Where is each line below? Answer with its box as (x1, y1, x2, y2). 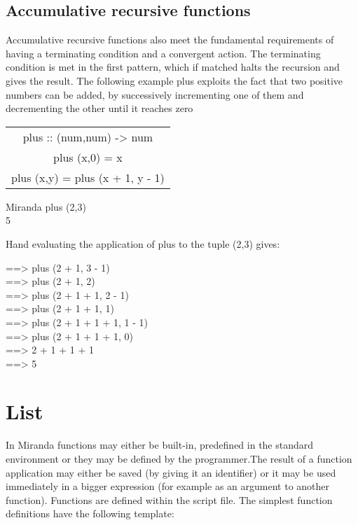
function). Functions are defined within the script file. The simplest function (6, 492, 333, 507)
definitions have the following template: (6, 506, 174, 521)
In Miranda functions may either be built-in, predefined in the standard (6, 437, 314, 452)
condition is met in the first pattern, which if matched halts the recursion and (6, 59, 340, 74)
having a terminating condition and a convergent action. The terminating (6, 45, 321, 60)
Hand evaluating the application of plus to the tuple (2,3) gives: (6, 236, 280, 251)
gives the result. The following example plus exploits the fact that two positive (6, 73, 343, 87)
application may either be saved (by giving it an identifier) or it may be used (6, 465, 336, 479)
